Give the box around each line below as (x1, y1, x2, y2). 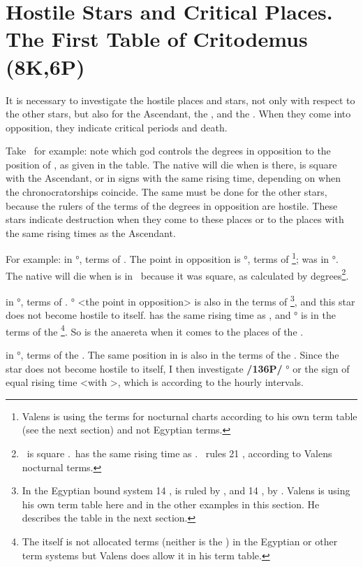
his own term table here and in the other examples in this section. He (22, 496, 320, 511)
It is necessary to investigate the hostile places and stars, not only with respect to (6, 92, 355, 107)
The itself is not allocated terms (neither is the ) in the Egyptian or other (22, 533, 338, 548)
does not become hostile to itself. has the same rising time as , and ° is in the (6, 308, 336, 322)
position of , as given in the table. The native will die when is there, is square (6, 157, 337, 171)
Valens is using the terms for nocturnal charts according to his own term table (22, 408, 357, 423)
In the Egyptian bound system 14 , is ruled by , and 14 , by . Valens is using (22, 483, 350, 498)
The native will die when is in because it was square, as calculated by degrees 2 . (6, 266, 349, 282)
